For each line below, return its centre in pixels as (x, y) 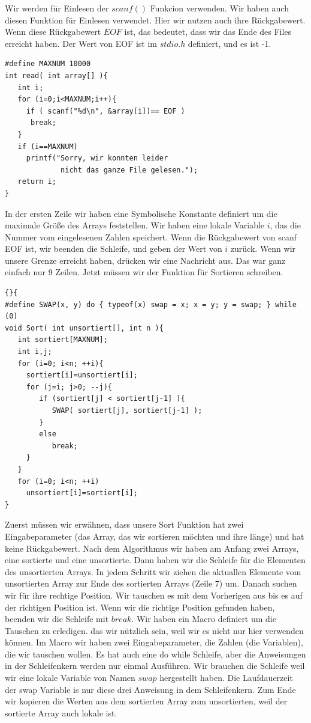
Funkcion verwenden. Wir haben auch (219, 8)
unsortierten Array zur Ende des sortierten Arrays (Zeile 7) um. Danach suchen (151, 583)
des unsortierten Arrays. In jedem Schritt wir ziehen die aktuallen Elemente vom (153, 571)
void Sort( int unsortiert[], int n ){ (84, 328)
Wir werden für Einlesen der (57, 8)
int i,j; (35, 352)
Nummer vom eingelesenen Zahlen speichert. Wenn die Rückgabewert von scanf (151, 236)
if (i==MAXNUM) (48, 146)
